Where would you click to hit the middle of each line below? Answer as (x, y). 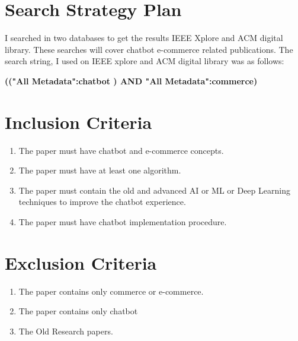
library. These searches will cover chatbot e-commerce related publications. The (149, 49)
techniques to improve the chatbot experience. (102, 202)
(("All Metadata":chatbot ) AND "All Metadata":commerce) (131, 80)
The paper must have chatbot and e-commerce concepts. (121, 150)
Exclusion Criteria (81, 262)
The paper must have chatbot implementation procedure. (123, 222)
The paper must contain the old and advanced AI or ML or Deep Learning (154, 190)
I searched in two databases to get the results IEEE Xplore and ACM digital (144, 38)
